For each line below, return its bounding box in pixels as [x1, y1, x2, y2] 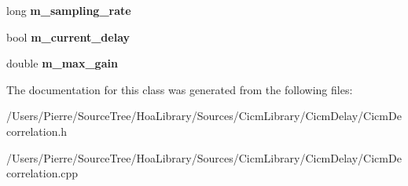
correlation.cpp [6, 165, 79, 181]
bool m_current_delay [6, 28, 130, 45]
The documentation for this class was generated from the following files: [6, 81, 353, 97]
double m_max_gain [6, 55, 118, 71]
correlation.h [6, 122, 68, 139]
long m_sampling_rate [6, 2, 131, 18]
